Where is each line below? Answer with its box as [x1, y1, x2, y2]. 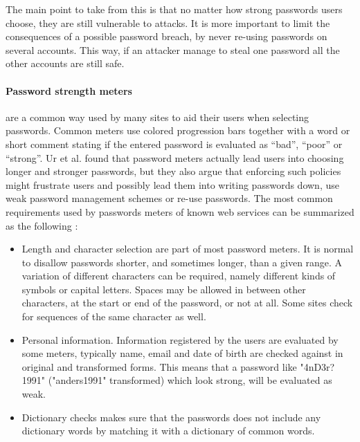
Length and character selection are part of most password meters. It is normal [21, 241, 354, 256]
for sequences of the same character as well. [21, 309, 206, 324]
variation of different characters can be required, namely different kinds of [21, 268, 336, 283]
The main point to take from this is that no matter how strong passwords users [6, 2, 343, 16]
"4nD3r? [300, 359, 335, 374]
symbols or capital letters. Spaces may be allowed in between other [21, 282, 306, 296]
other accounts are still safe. [6, 56, 125, 71]
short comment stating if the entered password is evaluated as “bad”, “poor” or [6, 136, 343, 151]
